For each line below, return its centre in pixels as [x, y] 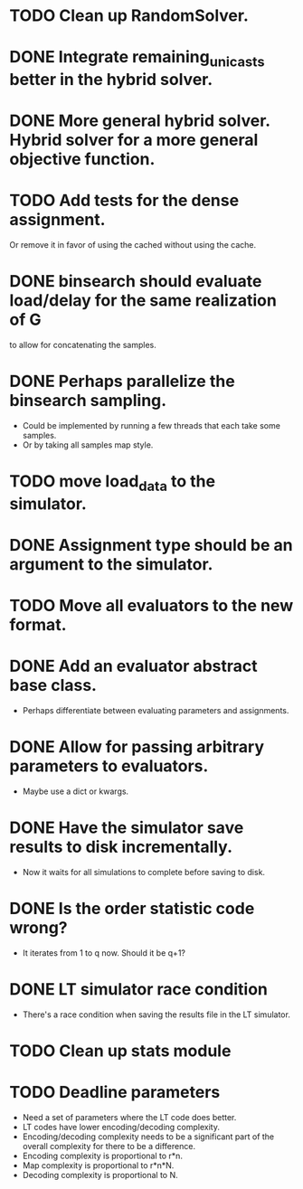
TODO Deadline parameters [115, 1093]
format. [38, 625]
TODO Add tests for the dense [124, 201]
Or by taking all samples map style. [88, 445]
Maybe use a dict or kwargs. [76, 791]
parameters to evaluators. [109, 766]
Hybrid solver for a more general [134, 140]
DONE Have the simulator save [127, 828]
